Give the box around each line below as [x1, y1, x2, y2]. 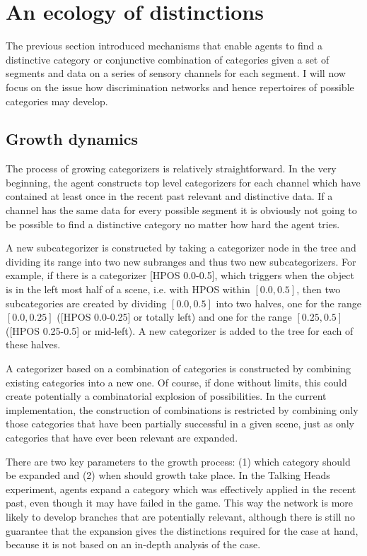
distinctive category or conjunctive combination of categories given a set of [6, 52, 330, 66]
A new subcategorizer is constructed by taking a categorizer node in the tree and [6, 240, 356, 255]
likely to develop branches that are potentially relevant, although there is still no [6, 509, 355, 524]
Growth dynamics [6, 128, 139, 150]
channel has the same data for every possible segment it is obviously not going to [6, 203, 357, 218]
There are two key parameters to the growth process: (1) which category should [6, 454, 351, 468]
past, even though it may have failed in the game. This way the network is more [6, 495, 354, 510]
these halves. [6, 337, 61, 352]
